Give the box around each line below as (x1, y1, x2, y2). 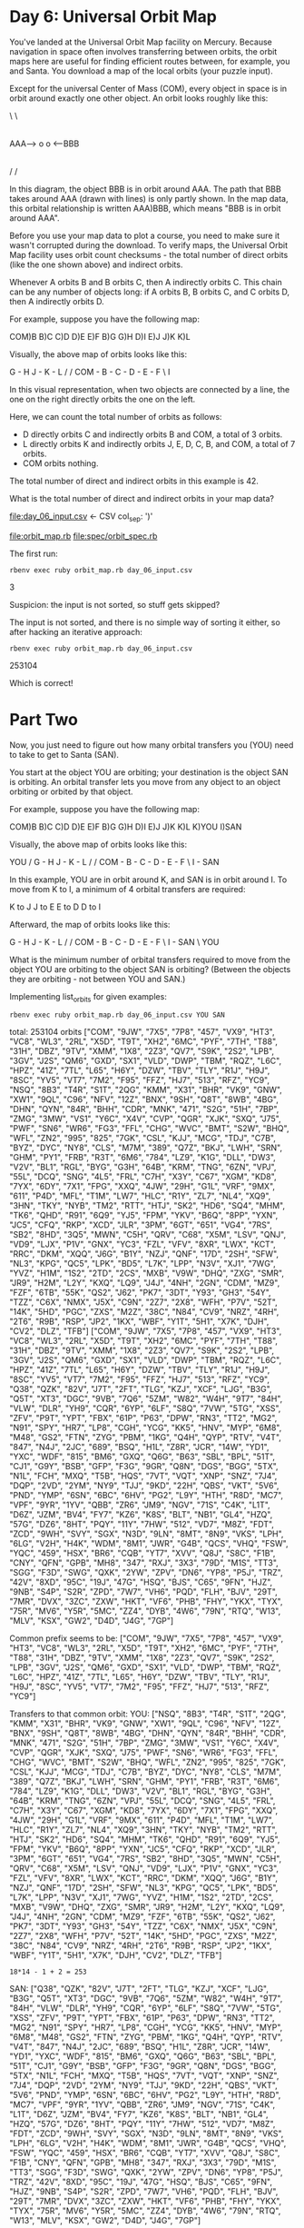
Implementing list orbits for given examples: (9, 990, 168, 1004)
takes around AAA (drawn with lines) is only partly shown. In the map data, (9, 193, 289, 204)
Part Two (9, 709, 79, 730)
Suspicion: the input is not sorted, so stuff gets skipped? (9, 599, 221, 610)
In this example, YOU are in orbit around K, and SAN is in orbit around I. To (9, 874, 288, 885)
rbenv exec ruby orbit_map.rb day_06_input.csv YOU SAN (9, 1010, 225, 1020)
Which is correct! (9, 677, 74, 688)
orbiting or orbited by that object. (9, 786, 133, 797)
